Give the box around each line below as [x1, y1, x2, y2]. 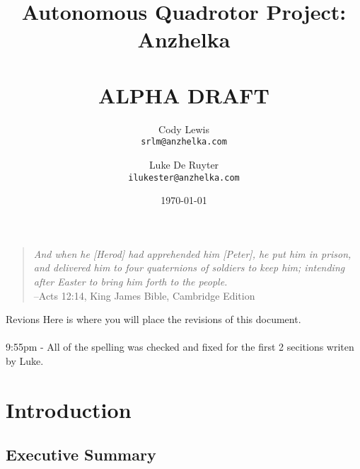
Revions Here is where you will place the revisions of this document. [6, 312, 301, 327]
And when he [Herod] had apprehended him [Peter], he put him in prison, [33, 246, 352, 261]
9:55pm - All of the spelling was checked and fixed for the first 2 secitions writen [6, 339, 354, 354]
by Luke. [6, 353, 44, 368]
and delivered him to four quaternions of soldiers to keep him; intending [33, 260, 345, 275]
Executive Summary [6, 443, 156, 465]
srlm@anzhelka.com [141, 137, 227, 147]
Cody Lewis [158, 121, 209, 136]
